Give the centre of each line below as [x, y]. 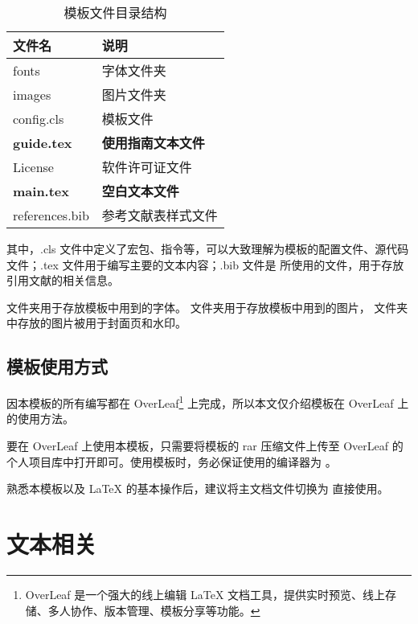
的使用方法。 [40, 419]
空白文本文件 [140, 191]
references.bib [51, 215]
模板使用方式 [57, 366]
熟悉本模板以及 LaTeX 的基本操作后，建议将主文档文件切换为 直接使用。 [198, 489]
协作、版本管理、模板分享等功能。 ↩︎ [165, 610]
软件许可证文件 [147, 167]
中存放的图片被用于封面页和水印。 [96, 323]
